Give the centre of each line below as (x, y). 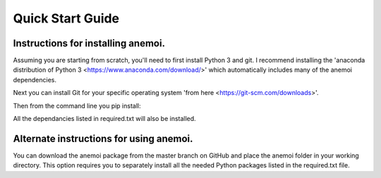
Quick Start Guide (66, 18)
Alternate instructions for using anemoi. (103, 138)
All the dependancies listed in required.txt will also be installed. (105, 119)
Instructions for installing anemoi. (89, 43)
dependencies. (35, 80)
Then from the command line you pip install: (77, 106)
